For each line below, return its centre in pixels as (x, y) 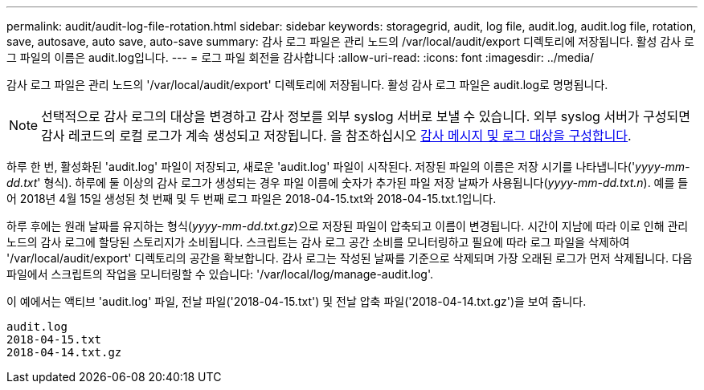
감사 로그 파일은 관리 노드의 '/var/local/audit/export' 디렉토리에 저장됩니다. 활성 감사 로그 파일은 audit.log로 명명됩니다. (307, 85)
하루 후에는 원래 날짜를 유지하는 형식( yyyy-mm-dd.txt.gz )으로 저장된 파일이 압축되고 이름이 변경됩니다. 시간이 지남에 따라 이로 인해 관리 (348, 226)
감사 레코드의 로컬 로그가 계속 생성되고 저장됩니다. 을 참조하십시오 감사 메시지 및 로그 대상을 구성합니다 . (336, 136)
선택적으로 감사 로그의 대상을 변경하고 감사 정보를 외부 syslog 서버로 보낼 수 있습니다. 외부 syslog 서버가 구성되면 (366, 116)
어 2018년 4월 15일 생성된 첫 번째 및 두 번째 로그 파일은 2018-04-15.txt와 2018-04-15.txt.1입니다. (252, 199)
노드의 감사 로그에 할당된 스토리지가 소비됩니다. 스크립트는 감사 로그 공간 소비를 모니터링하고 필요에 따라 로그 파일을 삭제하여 (318, 242)
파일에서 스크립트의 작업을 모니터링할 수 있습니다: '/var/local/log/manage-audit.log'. (220, 274)
